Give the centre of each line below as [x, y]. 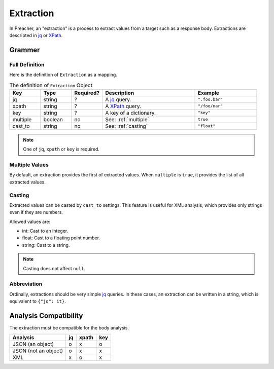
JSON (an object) [33, 344]
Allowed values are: [30, 222]
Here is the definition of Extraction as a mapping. [63, 75]
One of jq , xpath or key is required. [61, 149]
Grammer [25, 50]
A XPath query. [123, 106]
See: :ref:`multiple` [127, 119]
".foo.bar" [211, 100]
